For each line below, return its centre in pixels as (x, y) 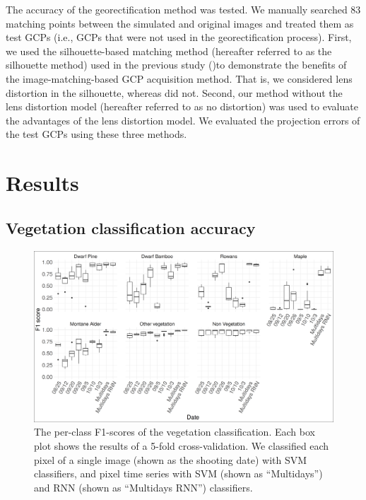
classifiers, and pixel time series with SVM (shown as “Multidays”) (178, 473)
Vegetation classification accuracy (131, 227)
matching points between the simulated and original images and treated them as (180, 23)
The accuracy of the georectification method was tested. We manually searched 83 (183, 9)
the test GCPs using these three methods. (96, 134)
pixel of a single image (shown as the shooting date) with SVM (171, 459)
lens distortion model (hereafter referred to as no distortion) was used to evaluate (182, 106)
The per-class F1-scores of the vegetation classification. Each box (175, 432)
